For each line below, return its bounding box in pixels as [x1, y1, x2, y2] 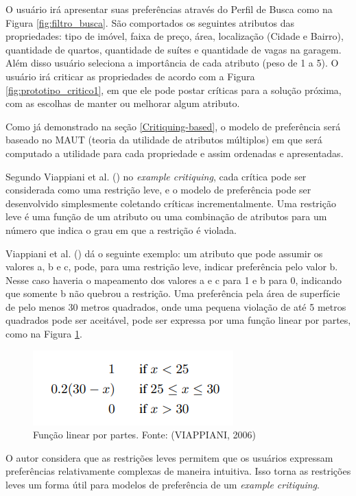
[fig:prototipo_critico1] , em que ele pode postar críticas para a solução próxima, [5, 82, 342, 97]
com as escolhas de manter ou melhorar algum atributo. [5, 96, 240, 110]
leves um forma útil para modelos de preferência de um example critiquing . [5, 477, 320, 492]
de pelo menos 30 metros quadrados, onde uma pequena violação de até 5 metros [5, 299, 346, 314]
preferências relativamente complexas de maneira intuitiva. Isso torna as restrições [5, 464, 351, 478]
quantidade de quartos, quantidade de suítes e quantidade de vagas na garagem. [5, 42, 342, 56]
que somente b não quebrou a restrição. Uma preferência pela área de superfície [5, 286, 340, 300]
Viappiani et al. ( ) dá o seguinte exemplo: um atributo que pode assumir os [5, 246, 323, 260]
